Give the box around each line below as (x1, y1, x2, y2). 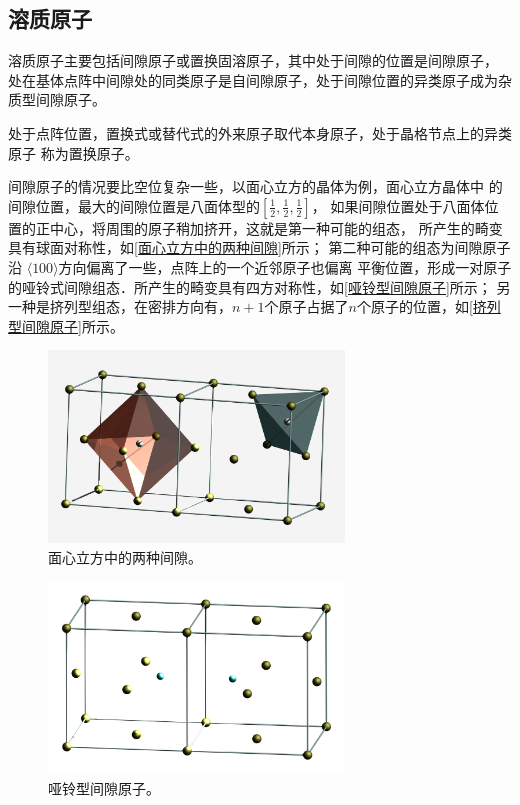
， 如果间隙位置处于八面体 (311, 195, 485, 216)
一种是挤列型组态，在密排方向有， (8, 296, 232, 317)
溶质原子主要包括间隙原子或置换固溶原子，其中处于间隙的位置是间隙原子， (8, 50, 498, 71)
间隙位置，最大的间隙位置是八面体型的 (8, 195, 260, 216)
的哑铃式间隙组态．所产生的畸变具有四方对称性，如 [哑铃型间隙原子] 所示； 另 (8, 276, 511, 297)
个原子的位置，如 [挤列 (356, 296, 501, 317)
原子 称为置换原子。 (8, 142, 139, 163)
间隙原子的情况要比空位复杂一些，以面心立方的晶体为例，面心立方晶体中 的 (8, 176, 503, 197)
